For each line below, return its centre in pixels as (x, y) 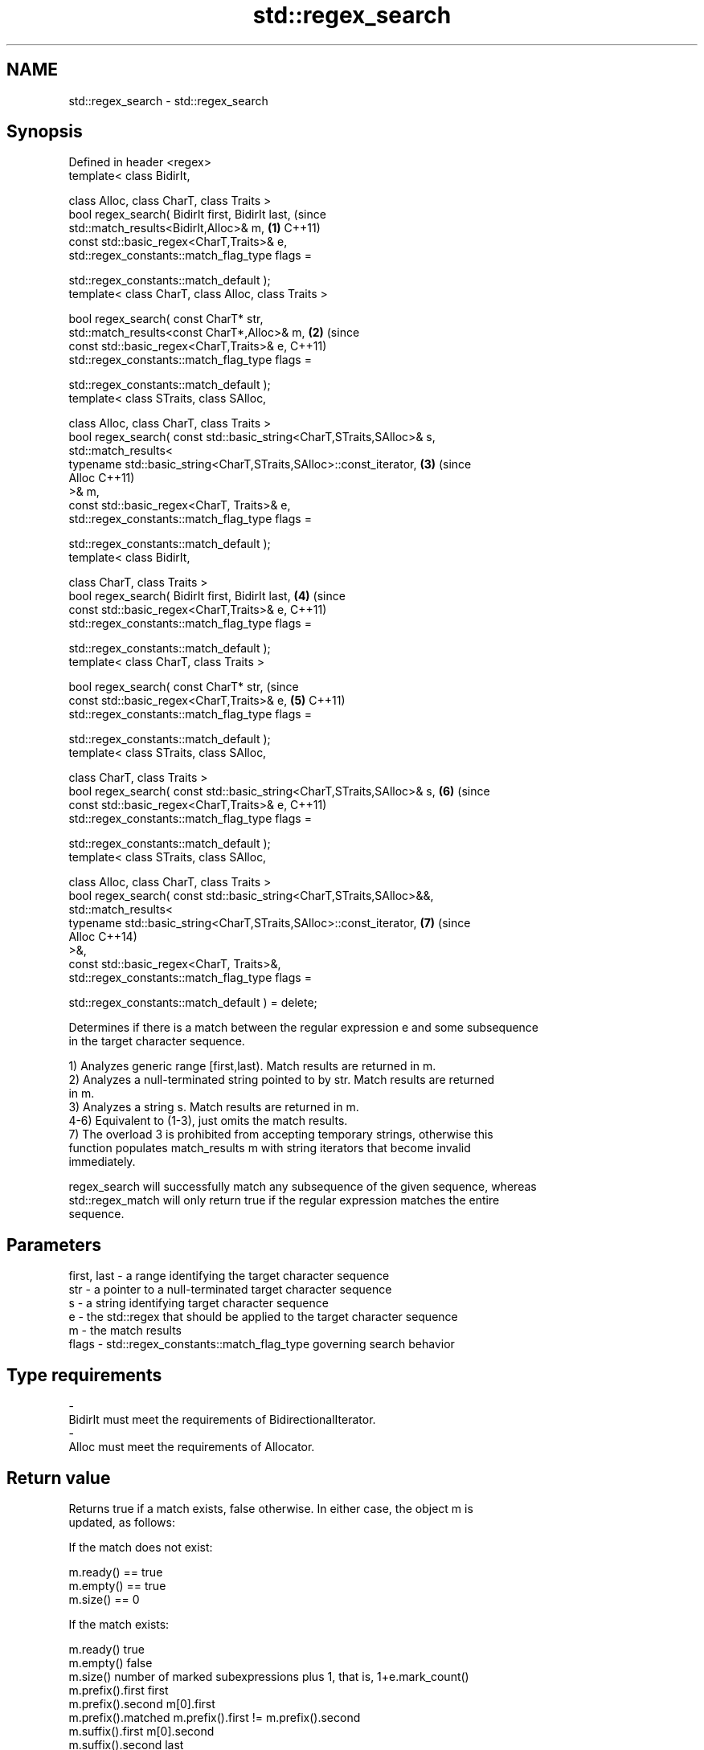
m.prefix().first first (119, 1690)
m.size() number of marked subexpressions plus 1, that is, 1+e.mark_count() (269, 1676)
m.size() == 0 (104, 1599)
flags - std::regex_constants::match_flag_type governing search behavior (262, 1344)
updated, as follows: (122, 1522)
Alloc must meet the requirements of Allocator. (192, 1447)
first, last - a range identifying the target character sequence (229, 1276)
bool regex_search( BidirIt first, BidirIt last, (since (197, 215)
